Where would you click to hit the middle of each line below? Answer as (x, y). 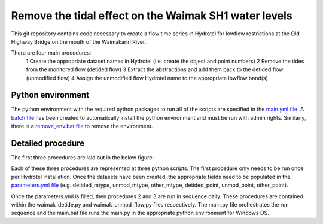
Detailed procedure (48, 143)
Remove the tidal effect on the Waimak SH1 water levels (152, 16)
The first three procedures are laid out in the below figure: (83, 158)
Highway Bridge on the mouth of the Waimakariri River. (79, 41)
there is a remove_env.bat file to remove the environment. (82, 126)
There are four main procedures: (51, 53)
